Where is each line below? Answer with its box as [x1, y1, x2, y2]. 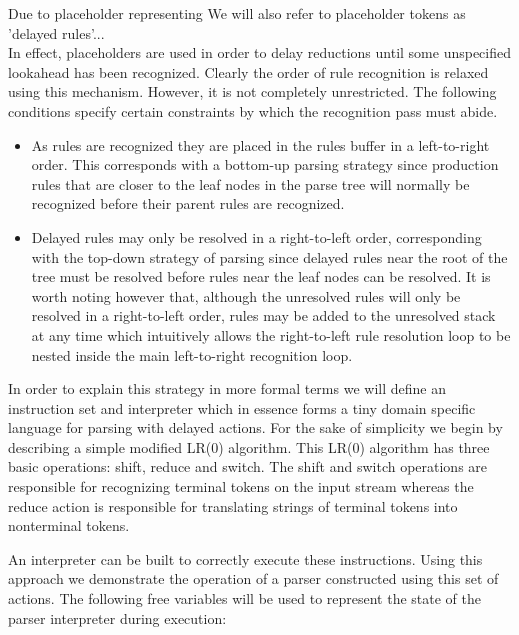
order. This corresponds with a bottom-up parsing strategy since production [31, 154, 499, 175]
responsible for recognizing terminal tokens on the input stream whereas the [8, 476, 474, 497]
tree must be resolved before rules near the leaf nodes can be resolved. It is [31, 266, 491, 287]
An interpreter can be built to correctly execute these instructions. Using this [8, 548, 483, 569]
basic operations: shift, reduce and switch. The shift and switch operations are [8, 456, 488, 477]
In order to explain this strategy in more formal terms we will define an [8, 378, 446, 399]
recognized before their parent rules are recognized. [31, 193, 345, 214]
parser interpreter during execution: [8, 607, 227, 628]
